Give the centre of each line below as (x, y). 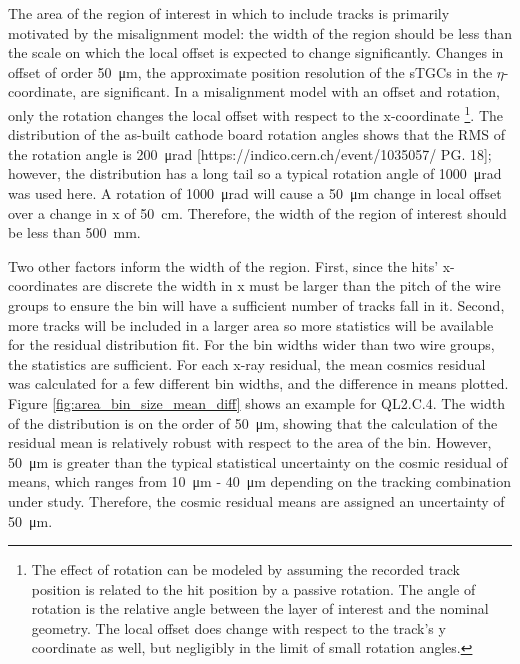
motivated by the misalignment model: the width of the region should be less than (260, 32)
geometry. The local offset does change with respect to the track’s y (238, 627)
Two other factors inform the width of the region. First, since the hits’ (223, 265)
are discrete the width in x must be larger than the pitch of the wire (291, 285)
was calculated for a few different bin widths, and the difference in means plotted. (258, 383)
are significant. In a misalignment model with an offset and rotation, (290, 91)
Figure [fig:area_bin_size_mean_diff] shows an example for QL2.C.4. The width (256, 402)
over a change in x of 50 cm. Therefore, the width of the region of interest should (257, 212)
